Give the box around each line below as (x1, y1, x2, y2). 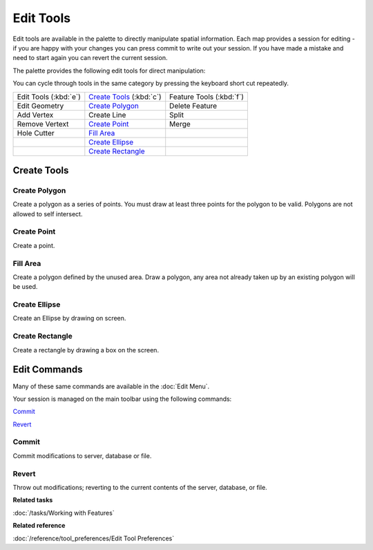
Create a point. (12, 241, 55, 249)
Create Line (88, 110, 126, 120)
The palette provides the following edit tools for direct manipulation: (12, 66, 206, 75)
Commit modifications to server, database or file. (12, 451, 152, 459)
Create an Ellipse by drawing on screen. (12, 314, 126, 323)
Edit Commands (12, 363, 83, 376)
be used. (12, 283, 38, 291)
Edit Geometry (17, 101, 64, 111)
